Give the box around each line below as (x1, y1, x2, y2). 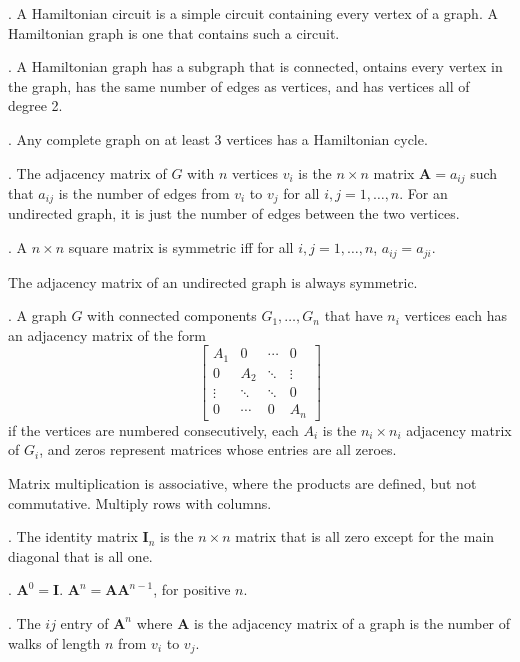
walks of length (8, 632, 101, 653)
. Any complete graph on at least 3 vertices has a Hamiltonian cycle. (8, 128, 428, 149)
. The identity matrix (8, 526, 138, 547)
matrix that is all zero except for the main (235, 526, 495, 547)
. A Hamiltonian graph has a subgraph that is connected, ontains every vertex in (8, 56, 503, 77)
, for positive (153, 579, 231, 600)
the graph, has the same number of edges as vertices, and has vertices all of (8, 75, 470, 96)
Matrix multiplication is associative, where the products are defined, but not (8, 472, 477, 493)
